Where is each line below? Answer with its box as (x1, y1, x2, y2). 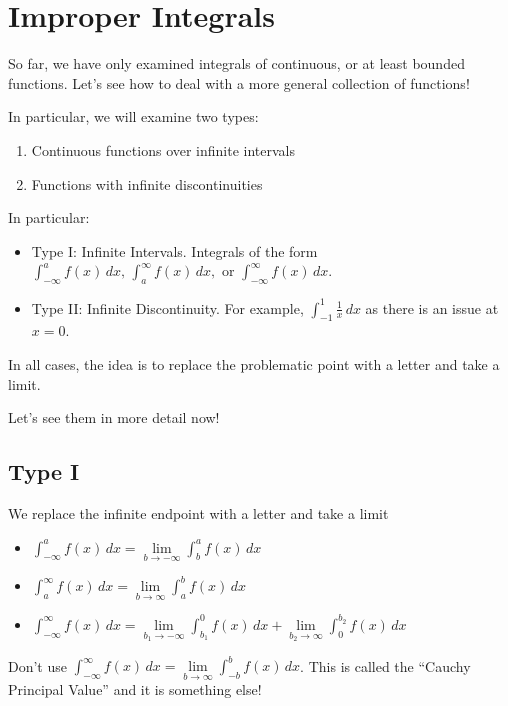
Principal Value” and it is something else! (8, 679, 262, 700)
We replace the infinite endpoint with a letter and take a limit (8, 502, 389, 523)
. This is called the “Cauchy (300, 655, 471, 676)
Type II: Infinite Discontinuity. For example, (31, 297, 304, 318)
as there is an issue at (365, 297, 499, 318)
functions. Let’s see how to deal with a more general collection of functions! (8, 72, 470, 93)
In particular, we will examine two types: (8, 106, 259, 127)
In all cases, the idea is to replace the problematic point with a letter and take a (8, 353, 500, 374)
